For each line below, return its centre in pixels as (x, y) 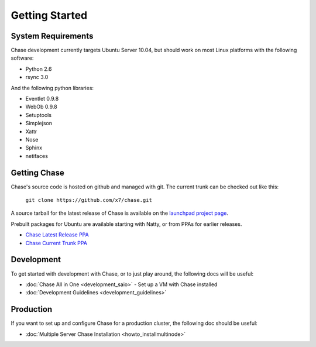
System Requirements (52, 36)
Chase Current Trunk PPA (56, 243)
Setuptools (39, 115)
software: (22, 58)
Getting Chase (37, 173)
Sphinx (34, 148)
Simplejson (39, 123)
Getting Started (49, 15)
